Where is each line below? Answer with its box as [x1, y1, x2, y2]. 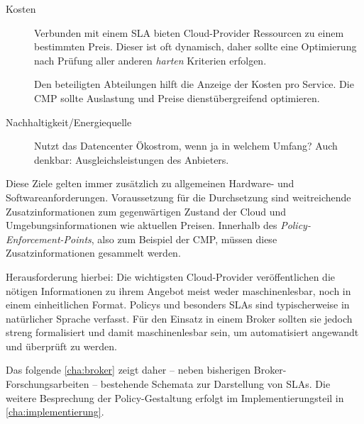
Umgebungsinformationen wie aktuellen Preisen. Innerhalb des [6, 218, 277, 233]
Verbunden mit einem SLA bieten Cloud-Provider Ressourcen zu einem [34, 25, 344, 40]
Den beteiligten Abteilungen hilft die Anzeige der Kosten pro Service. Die [34, 77, 354, 91]
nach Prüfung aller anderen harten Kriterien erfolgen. [34, 52, 267, 67]
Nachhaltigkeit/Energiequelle [6, 114, 132, 129]
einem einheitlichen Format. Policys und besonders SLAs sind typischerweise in [6, 297, 350, 312]
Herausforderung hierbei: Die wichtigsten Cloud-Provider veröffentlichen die [6, 269, 336, 284]
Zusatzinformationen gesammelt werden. [6, 245, 181, 260]
